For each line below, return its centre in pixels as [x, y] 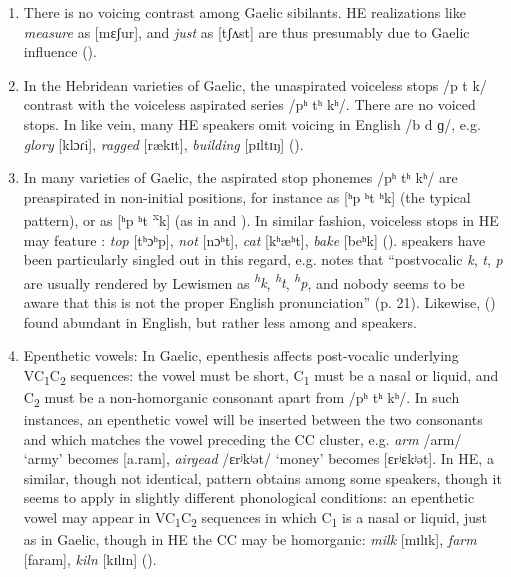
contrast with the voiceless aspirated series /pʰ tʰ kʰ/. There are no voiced [249, 104]
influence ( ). [60, 51]
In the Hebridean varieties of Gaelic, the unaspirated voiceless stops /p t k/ [255, 84]
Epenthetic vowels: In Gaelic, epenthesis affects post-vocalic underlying [241, 355]
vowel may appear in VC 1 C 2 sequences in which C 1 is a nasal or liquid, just [255, 518]
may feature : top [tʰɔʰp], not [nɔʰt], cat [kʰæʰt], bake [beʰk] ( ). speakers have [254, 239]
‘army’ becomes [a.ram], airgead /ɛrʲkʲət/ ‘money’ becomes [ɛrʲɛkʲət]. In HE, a [258, 458]
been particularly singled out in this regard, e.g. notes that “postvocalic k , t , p [263, 259]
